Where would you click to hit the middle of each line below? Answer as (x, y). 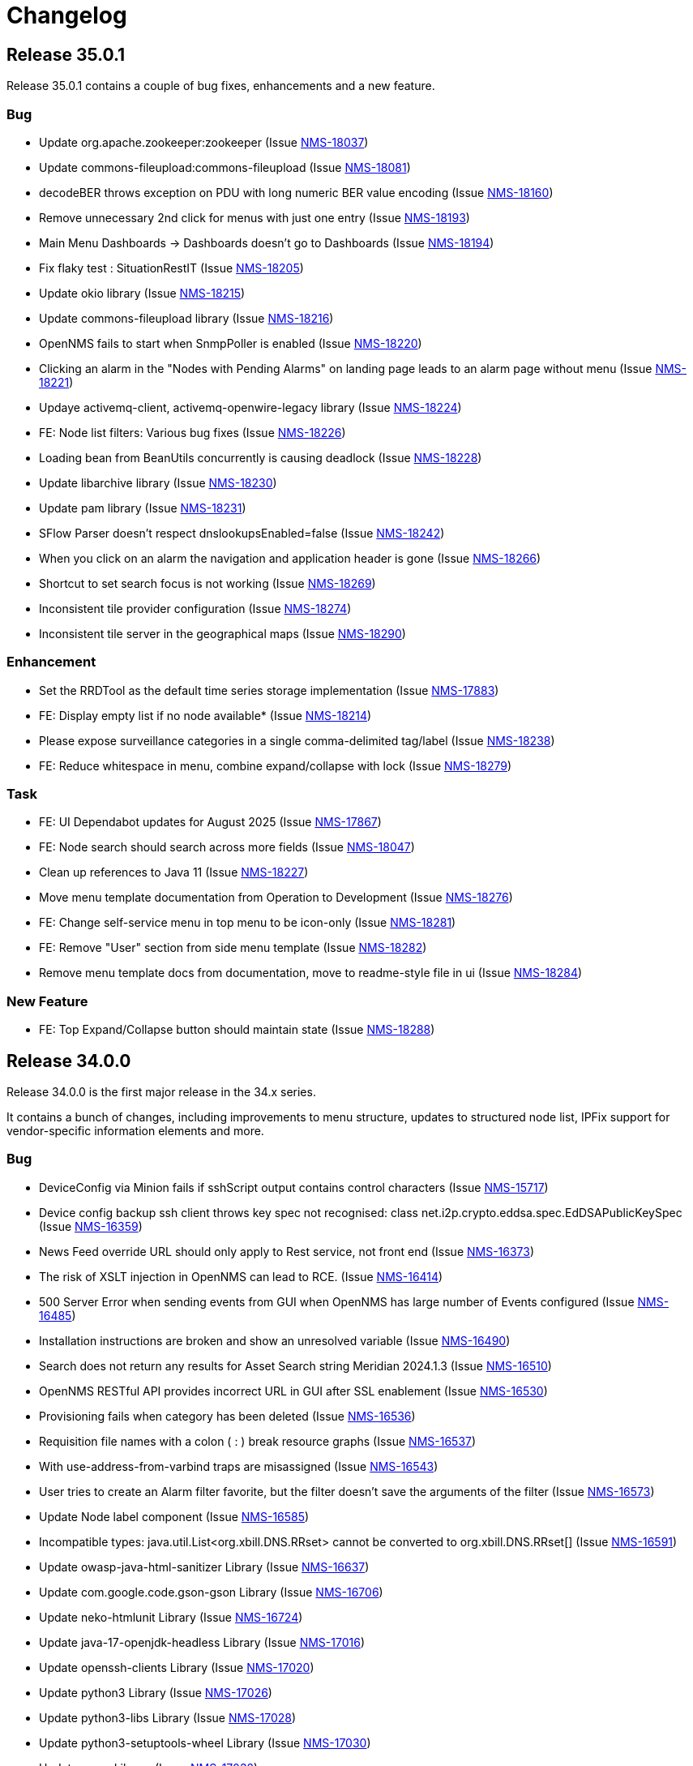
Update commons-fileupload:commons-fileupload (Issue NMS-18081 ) (225, 167)
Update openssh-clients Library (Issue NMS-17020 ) (177, 1667)
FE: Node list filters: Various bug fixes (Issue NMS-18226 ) (192, 432)
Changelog (67, 15)
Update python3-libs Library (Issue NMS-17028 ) (168, 1717)
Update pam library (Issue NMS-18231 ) (143, 508)
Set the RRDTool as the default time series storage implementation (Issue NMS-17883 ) (269, 690)
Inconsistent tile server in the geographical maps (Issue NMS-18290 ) (222, 633)
